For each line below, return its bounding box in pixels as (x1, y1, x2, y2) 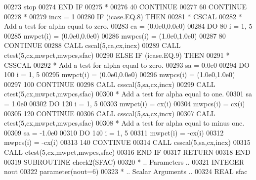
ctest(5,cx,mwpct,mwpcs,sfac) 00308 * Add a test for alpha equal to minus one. (4, 118, 245, 128)
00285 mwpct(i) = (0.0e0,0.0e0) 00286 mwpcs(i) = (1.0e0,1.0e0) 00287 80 (4, 30, 226, 41)
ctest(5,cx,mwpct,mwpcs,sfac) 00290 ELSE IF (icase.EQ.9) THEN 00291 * (4, 49, 230, 60)
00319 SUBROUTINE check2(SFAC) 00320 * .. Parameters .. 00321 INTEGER (4, 156, 244, 167)
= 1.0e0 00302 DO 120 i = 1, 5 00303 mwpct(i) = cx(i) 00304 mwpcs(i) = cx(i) (4, 98, 245, 108)
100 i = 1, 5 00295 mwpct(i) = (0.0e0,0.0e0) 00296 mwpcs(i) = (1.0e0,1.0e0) (4, 69, 235, 80)
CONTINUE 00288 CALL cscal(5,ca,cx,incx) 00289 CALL (4, 40, 181, 50)
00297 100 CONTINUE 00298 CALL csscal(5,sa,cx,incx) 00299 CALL (4, 79, 215, 89)
